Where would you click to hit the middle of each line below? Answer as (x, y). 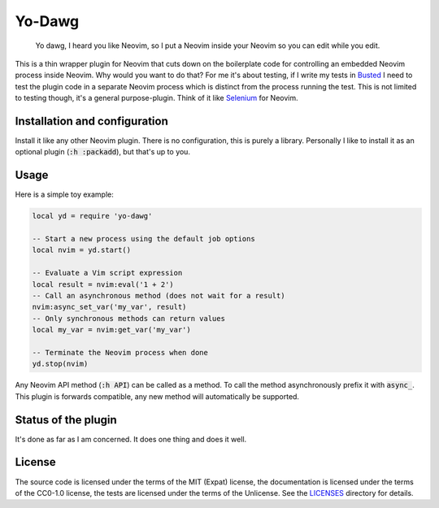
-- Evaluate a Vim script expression (107, 273)
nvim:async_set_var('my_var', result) (109, 307)
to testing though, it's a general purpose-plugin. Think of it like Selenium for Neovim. (156, 98)
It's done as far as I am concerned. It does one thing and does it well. (131, 439)
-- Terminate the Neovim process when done (120, 352)
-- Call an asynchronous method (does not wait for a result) (159, 296)
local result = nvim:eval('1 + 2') (103, 284)
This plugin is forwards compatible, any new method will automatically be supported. (157, 396)
